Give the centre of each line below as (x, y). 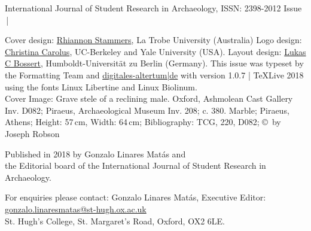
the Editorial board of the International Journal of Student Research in (135, 165)
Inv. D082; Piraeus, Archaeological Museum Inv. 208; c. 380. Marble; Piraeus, (147, 110)
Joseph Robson (32, 133)
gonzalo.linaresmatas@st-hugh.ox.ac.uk (76, 209)
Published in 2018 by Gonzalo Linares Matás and (95, 154)
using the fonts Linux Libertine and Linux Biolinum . (101, 86)
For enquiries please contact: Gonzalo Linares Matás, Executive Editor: (135, 197)
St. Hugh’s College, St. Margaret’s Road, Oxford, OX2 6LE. (115, 221)
